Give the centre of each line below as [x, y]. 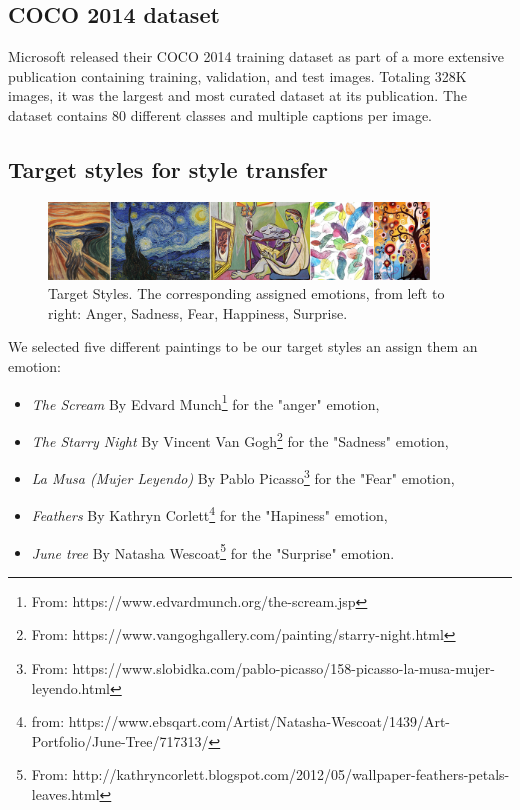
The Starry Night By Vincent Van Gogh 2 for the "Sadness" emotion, [240, 439]
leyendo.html [70, 687]
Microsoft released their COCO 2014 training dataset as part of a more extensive [256, 56]
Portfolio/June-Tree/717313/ [120, 740]
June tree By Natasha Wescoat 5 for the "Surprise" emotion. [213, 551]
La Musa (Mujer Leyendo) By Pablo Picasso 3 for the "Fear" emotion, [243, 476]
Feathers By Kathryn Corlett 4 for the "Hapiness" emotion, [209, 514]
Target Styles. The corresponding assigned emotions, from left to [246, 293]
